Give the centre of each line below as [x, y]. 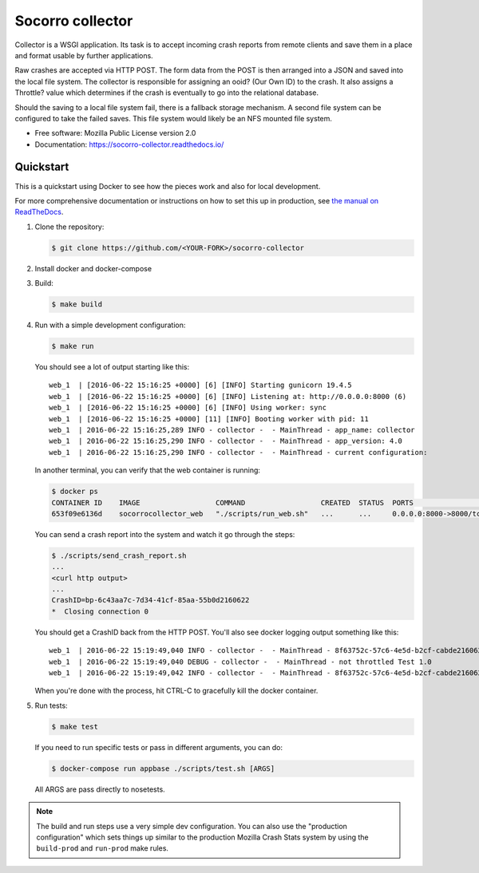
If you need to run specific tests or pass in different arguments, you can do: [159, 747]
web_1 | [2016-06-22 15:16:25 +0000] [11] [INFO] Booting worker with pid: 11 [209, 419]
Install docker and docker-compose [93, 268]
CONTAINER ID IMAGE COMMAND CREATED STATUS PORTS [233, 502]
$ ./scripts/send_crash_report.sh [119, 555]
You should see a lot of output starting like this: [112, 367]
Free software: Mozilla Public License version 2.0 [115, 133]
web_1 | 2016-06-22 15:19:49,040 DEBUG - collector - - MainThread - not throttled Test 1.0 [241, 662]
